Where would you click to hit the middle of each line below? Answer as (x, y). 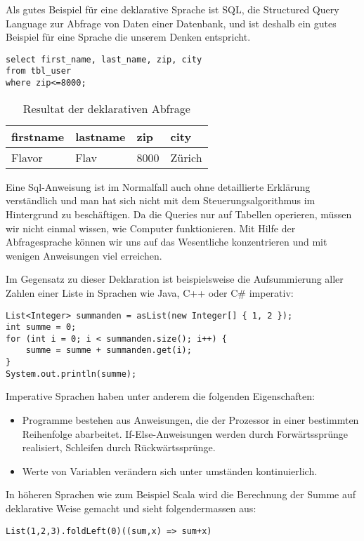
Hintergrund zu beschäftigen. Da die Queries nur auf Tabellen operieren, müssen (179, 214)
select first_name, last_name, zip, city (104, 59)
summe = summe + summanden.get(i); (109, 350)
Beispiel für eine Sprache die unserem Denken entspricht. (128, 37)
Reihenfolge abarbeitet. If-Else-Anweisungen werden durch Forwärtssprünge (185, 433)
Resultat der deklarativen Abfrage (106, 108)
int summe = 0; (41, 327)
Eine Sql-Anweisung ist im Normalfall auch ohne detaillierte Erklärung (158, 186)
